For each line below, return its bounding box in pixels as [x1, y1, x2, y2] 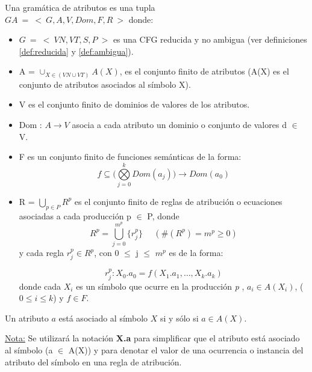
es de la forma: [169, 246, 223, 259]
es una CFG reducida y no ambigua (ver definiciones [113, 33, 307, 46]
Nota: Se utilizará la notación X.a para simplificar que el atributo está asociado [5, 332, 300, 344]
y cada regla [19, 246, 64, 259]
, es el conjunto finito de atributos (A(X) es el [119, 65, 289, 78]
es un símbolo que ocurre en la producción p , [76, 279, 245, 292]
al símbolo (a [5, 344, 53, 356]
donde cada [19, 279, 61, 292]
